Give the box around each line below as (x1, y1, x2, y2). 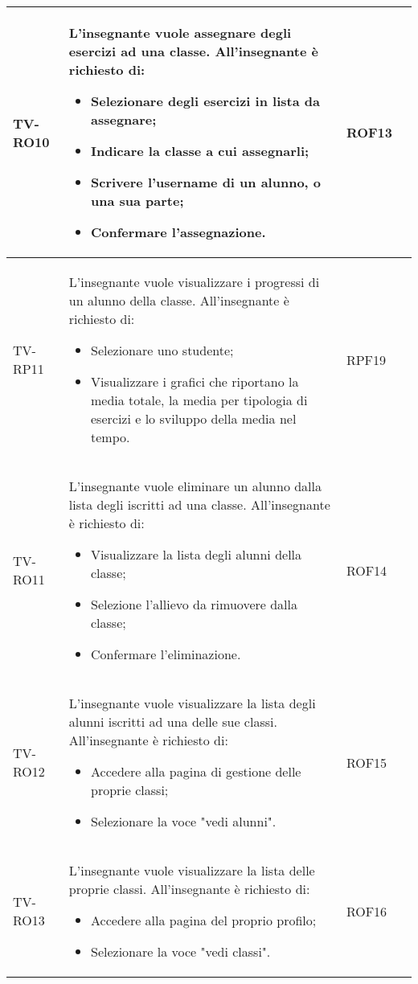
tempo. (91, 428, 130, 446)
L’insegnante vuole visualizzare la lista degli (68, 694, 316, 712)
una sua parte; (91, 191, 184, 210)
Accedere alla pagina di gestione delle (91, 762, 301, 781)
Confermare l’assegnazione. (91, 223, 266, 241)
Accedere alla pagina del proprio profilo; (91, 911, 317, 929)
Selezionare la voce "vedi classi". (91, 942, 271, 961)
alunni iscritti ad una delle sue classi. (68, 712, 277, 731)
